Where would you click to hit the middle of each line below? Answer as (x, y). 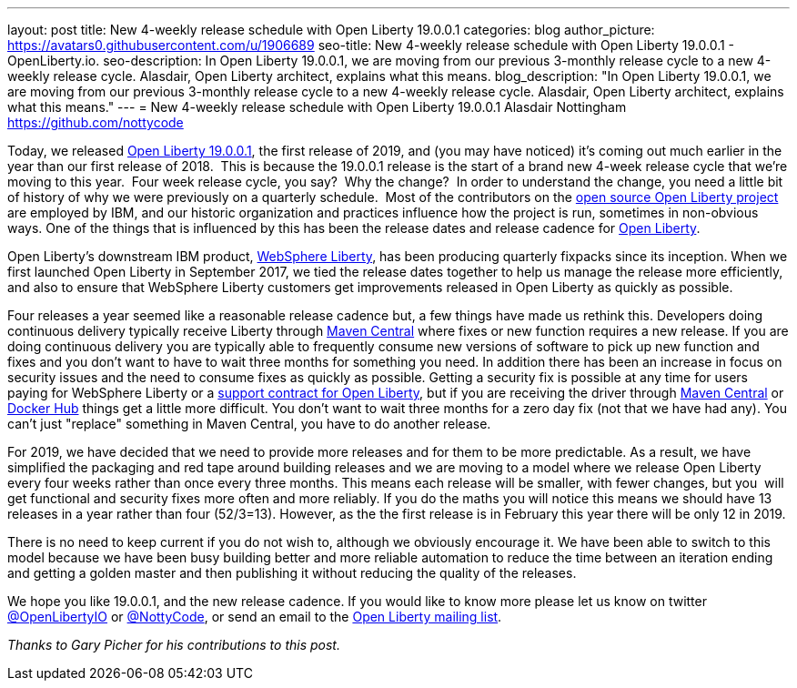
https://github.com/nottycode (96, 122)
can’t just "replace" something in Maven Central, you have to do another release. (249, 424)
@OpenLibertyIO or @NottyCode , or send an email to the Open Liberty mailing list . (255, 617)
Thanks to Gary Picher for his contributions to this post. (174, 645)
